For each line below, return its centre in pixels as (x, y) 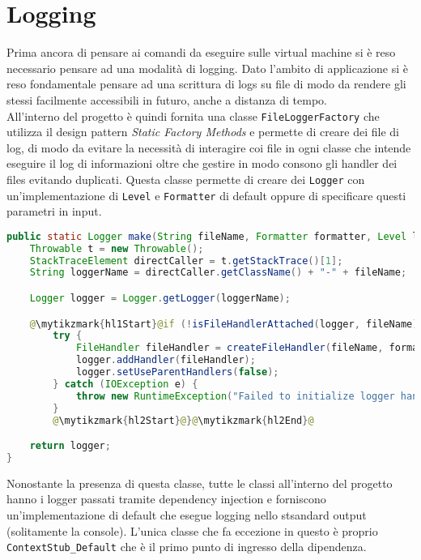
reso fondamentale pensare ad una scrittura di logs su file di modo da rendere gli (206, 84)
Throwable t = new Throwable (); (117, 248)
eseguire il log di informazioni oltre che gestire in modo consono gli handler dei (202, 163)
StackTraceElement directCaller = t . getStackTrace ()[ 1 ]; (186, 261)
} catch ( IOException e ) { (125, 384)
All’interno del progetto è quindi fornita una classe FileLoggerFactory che (193, 115)
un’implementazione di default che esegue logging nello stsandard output (187, 515)
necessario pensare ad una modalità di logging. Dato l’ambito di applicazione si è (208, 68)
